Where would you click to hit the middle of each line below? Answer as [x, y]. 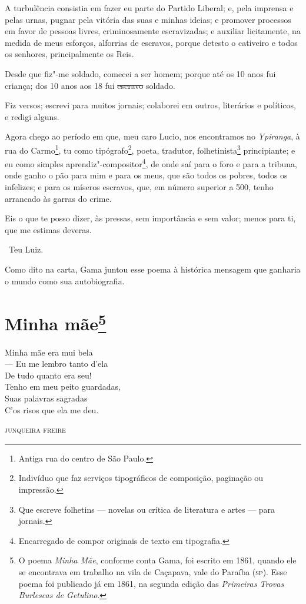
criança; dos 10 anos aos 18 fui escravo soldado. [90, 85]
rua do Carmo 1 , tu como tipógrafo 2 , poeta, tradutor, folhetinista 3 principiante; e [150, 149]
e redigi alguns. [32, 116]
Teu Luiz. [26, 249]
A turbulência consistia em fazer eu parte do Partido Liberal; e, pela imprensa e [149, 8]
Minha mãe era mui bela [49, 352]
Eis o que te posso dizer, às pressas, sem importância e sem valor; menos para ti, [150, 218]
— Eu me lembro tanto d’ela [56, 364]
